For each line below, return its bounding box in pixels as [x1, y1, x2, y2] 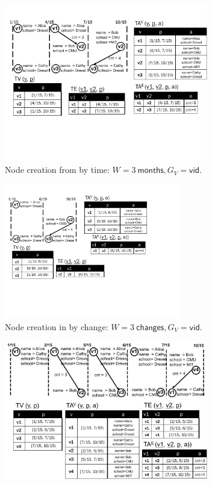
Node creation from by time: [5, 163, 110, 176]
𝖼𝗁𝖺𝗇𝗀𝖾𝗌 [136, 323, 164, 332]
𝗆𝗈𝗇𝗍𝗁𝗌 [137, 166, 164, 175]
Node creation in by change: [5, 320, 108, 333]
